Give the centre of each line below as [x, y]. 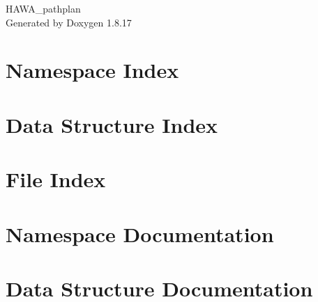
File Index [56, 179]
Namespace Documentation [140, 233]
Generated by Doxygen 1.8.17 [69, 22]
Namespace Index [92, 70]
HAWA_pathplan [43, 8]
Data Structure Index [112, 124]
